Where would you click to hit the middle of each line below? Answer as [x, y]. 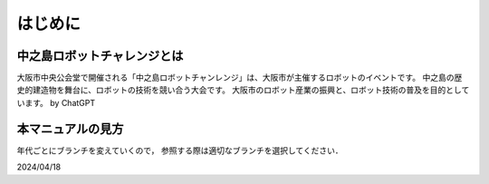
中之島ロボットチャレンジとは [100, 56]
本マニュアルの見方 [70, 128]
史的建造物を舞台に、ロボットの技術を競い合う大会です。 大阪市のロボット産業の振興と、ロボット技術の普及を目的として [243, 90]
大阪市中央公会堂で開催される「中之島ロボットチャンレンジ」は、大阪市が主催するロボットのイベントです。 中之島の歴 [240, 78]
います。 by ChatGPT [56, 102]
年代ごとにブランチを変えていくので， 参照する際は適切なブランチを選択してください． [180, 150]
